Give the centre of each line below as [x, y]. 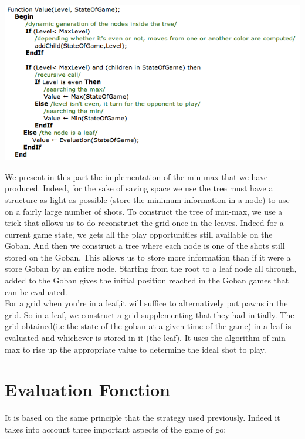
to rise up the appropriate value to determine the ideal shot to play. [144, 349]
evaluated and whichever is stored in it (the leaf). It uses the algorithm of [137, 338]
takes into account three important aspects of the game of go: [116, 429]
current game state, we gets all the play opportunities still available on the [139, 234]
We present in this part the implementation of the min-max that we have [136, 176]
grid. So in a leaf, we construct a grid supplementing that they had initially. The [150, 314]
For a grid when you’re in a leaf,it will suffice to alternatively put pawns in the [146, 303]
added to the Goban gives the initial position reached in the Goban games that [147, 280]
